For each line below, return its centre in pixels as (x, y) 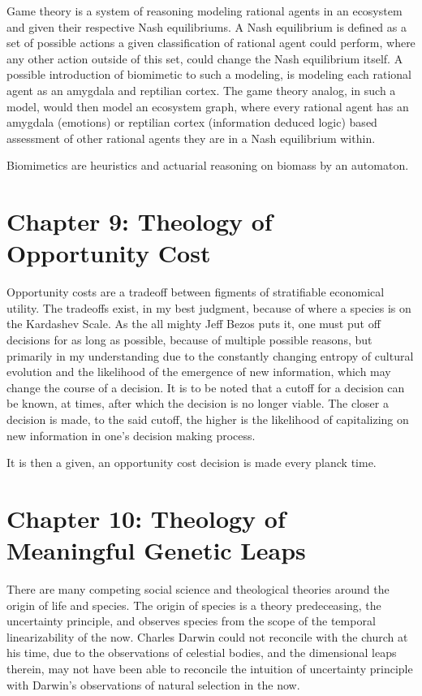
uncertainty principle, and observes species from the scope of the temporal (191, 621)
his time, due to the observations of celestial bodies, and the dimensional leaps (202, 653)
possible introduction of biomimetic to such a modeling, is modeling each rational (209, 74)
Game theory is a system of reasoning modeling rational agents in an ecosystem (205, 11)
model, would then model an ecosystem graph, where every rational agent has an (208, 106)
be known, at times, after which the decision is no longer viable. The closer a (198, 403)
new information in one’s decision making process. (131, 435)
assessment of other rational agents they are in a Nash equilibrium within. (191, 138)
